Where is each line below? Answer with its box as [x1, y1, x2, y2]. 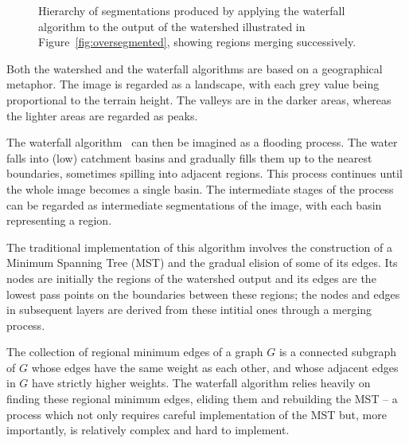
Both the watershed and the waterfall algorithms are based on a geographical [6, 60, 383, 76]
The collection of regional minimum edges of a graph [6, 343, 263, 360]
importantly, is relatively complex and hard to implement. [6, 421, 290, 438]
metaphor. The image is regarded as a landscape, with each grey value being [6, 76, 380, 92]
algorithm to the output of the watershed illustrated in [38, 18, 306, 34]
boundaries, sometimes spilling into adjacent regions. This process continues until [6, 165, 403, 182]
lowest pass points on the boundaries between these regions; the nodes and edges [6, 285, 400, 302]
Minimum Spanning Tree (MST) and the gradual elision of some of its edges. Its [6, 254, 398, 271]
